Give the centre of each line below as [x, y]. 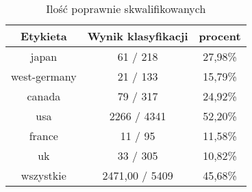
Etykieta [43, 36]
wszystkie [43, 175]
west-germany [44, 76]
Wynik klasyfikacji [138, 36]
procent [220, 36]
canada [44, 96]
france [43, 136]
